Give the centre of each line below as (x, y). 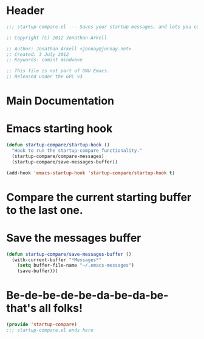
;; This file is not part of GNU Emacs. (58, 71)
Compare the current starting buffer (99, 197)
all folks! (61, 308)
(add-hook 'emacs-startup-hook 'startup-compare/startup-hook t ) (90, 173)
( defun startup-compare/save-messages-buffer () (69, 254)
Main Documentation (60, 101)
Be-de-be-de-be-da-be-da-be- (87, 296)
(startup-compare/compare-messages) (58, 156)
